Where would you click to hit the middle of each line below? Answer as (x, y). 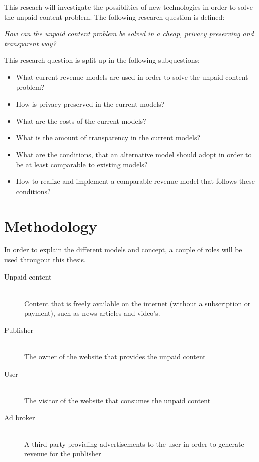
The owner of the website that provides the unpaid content (115, 357)
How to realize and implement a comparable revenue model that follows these (135, 181)
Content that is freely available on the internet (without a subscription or (138, 303)
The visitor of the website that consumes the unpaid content (117, 400)
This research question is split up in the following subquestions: (102, 60)
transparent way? (30, 43)
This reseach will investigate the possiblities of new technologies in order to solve (128, 7)
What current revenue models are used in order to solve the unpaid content (132, 77)
